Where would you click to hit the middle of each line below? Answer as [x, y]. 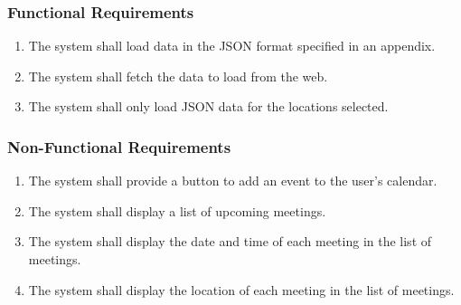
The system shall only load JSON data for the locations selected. [208, 106]
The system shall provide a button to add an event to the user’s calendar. [233, 181]
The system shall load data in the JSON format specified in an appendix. [232, 46]
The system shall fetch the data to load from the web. [178, 76]
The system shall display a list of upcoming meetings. [177, 210]
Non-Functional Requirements [119, 146]
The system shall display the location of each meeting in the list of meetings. [241, 289]
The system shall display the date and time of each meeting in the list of [230, 241]
